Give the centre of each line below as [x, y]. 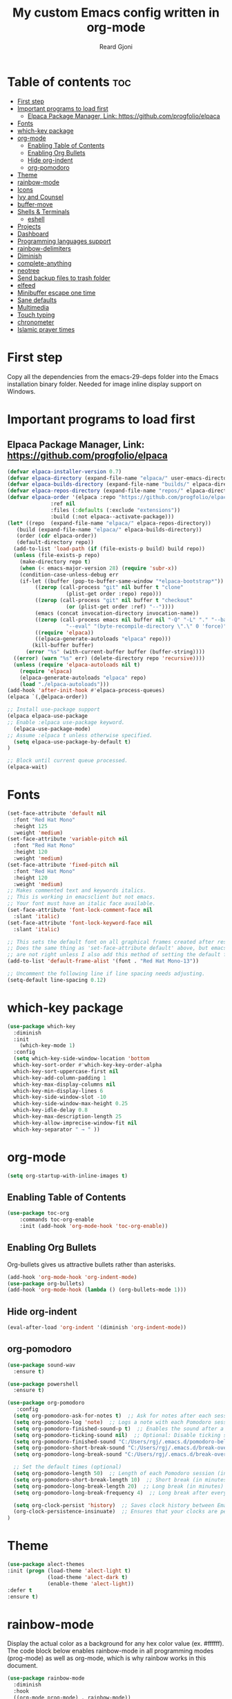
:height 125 [31, 826]
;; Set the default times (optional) [68, 1467]
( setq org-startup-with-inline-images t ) [68, 1176]
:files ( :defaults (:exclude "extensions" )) [116, 510]
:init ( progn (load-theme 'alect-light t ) [69, 1571]
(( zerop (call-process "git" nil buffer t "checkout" [114, 601]
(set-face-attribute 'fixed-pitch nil [63, 865]
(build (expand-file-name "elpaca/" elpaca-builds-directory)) [109, 529]
